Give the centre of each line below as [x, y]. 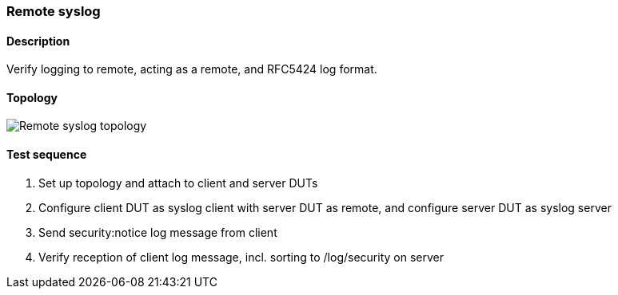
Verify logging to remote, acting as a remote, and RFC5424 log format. [192, 69]
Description [38, 41]
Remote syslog [54, 11]
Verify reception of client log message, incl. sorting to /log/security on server [241, 257]
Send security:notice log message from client [158, 232]
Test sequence [47, 155]
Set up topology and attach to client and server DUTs [178, 183]
